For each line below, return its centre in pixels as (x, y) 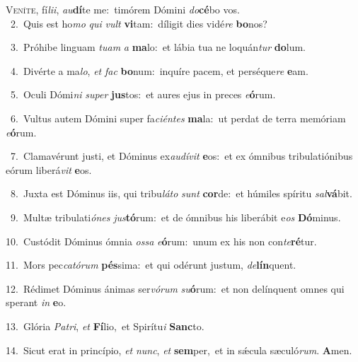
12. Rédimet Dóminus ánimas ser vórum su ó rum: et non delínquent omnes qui (175, 288)
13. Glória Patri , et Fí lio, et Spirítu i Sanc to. (105, 326)
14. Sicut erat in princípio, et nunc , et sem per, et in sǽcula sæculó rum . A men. (179, 350)
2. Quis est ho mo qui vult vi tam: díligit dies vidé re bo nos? (139, 23)
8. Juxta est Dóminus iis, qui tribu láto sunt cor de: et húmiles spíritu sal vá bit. (181, 193)
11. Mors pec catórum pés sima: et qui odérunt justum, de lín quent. (151, 265)
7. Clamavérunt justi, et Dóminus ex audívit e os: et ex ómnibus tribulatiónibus (181, 156)
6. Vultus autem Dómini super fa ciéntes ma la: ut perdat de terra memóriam (178, 118)
